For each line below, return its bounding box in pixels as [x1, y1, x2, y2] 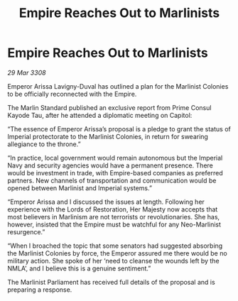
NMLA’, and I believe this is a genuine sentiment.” [7, 264, 151, 273]
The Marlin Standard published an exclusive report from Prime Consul [7, 103, 212, 111]
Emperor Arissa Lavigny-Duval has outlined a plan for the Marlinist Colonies [7, 82, 229, 90]
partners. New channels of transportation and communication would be [7, 176, 217, 185]
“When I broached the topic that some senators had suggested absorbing [7, 241, 223, 250]
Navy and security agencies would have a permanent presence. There [7, 161, 213, 170]
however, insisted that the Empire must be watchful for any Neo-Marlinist [7, 220, 222, 229]
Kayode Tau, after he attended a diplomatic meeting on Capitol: [7, 111, 193, 119]
